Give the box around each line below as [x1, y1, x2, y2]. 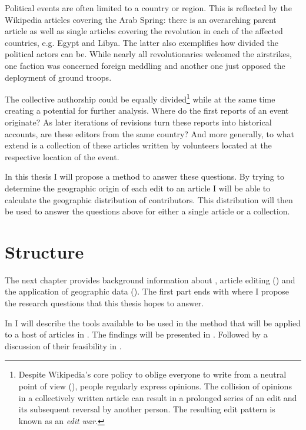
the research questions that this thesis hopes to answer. [5, 297, 204, 309]
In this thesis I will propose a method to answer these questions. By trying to [5, 170, 284, 183]
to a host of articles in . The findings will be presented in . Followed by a [5, 328, 268, 340]
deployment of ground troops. [5, 71, 112, 83]
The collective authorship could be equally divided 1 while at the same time [5, 91, 275, 105]
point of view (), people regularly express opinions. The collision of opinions [18, 380, 292, 392]
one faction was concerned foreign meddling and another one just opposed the [5, 59, 285, 71]
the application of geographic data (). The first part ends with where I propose [5, 285, 290, 297]
